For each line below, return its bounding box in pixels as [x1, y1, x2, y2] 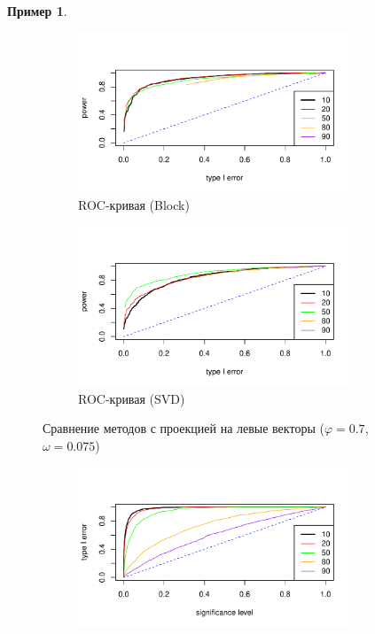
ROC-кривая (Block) [78, 195, 190, 213]
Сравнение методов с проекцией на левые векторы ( [43, 419, 324, 437]
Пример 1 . [7, 2, 67, 19]
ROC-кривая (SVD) [78, 389, 185, 407]
